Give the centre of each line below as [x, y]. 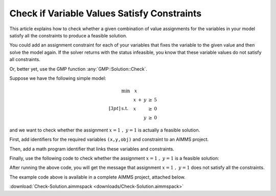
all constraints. [25, 59]
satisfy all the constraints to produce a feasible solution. [68, 35]
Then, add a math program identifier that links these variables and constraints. [92, 149]
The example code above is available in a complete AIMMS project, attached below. [98, 177]
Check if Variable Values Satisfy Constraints [106, 13]
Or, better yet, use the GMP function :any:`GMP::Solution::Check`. [78, 69]
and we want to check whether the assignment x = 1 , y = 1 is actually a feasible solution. [105, 130]
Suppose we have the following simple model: [58, 78]
